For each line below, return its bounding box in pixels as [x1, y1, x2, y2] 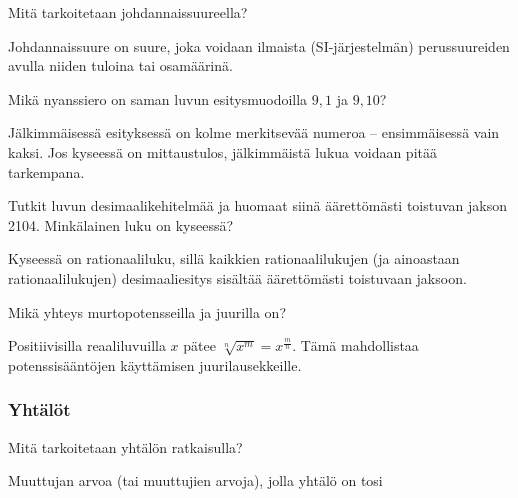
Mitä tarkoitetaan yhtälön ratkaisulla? [8, 436, 243, 457]
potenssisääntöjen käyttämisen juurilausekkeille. [8, 354, 302, 375]
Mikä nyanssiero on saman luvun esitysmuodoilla [8, 88, 308, 109]
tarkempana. [8, 161, 85, 182]
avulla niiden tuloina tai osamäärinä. [8, 55, 233, 76]
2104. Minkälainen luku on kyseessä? [8, 214, 234, 235]
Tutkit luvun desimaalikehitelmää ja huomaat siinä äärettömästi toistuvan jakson [8, 195, 508, 216]
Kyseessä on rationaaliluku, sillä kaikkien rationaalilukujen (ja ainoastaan [8, 248, 460, 269]
